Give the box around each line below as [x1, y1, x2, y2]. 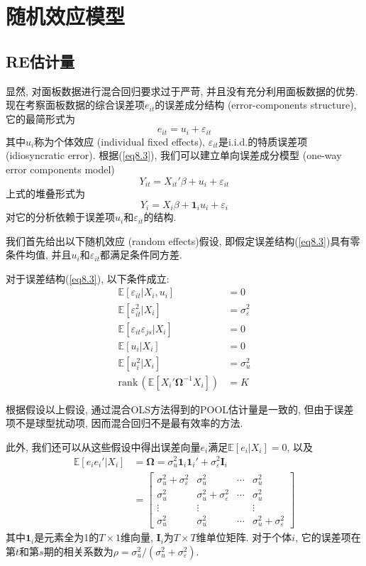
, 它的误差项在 [295, 530, 361, 545]
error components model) [6, 162, 115, 176]
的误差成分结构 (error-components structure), [155, 97, 357, 112]
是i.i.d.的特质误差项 [218, 134, 308, 148]
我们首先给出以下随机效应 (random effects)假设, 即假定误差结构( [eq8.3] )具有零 [6, 233, 360, 248]
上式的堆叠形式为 [6, 186, 85, 201]
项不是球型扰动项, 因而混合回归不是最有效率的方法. [6, 415, 243, 430]
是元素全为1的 [34, 530, 99, 545]
